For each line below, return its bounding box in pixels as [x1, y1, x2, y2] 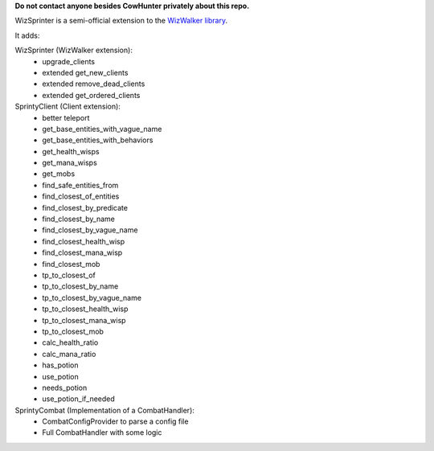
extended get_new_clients [42, 68, 129, 77]
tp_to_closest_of [42, 270, 96, 280]
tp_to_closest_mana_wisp [42, 315, 126, 325]
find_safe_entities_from [42, 180, 119, 190]
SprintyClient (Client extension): [14, 101, 121, 112]
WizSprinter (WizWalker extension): [14, 45, 133, 55]
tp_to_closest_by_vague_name [42, 293, 142, 302]
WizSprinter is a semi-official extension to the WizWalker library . [14, 16, 228, 26]
